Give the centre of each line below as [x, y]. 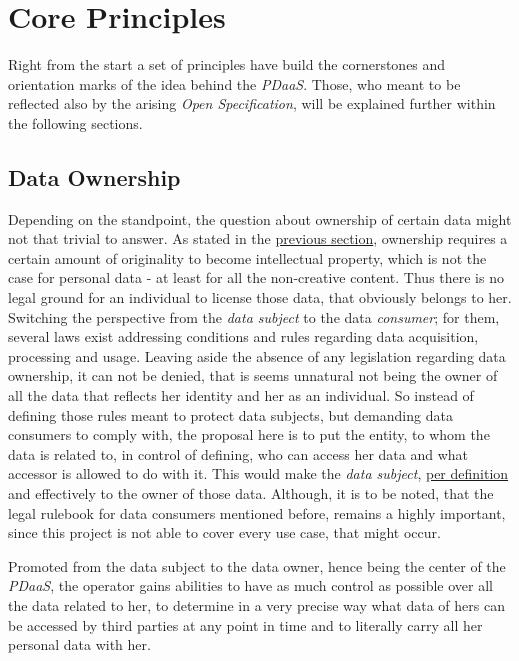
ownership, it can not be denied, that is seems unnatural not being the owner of [253, 375]
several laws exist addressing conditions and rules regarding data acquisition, [243, 336]
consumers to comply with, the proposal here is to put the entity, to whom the [249, 434]
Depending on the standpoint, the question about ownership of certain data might [260, 218]
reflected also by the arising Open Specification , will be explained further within [252, 103]
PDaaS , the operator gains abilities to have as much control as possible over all [250, 585]
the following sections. [75, 122]
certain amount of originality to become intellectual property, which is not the [247, 257]
